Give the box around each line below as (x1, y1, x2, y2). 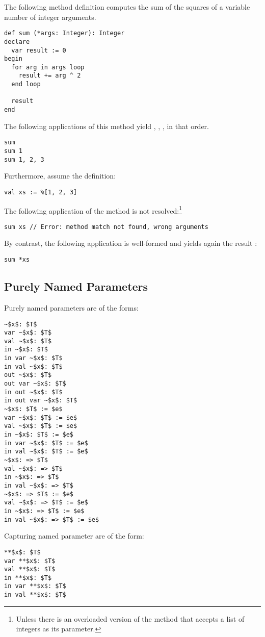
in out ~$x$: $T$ (4, 388, 63, 396)
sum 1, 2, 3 (4, 156, 44, 163)
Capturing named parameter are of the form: (4, 530, 144, 541)
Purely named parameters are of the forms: (4, 302, 139, 313)
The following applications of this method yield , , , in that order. (4, 120, 209, 131)
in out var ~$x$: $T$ (4, 397, 77, 404)
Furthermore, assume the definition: (4, 170, 116, 181)
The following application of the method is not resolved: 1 (4, 203, 182, 216)
